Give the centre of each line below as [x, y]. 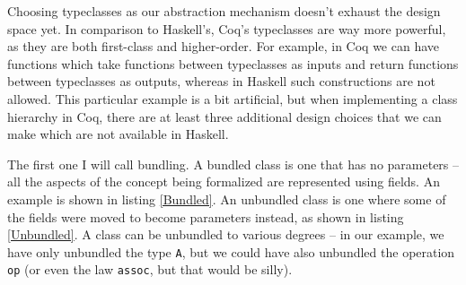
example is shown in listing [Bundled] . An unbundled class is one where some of [227, 199]
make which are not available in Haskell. [118, 134]
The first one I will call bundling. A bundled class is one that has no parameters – [233, 164]
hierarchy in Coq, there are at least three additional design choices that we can [224, 116]
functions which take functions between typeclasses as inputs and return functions [233, 63]
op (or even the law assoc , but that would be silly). [150, 269]
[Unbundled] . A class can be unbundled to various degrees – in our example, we [226, 234]
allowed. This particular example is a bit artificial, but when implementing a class [233, 98]
